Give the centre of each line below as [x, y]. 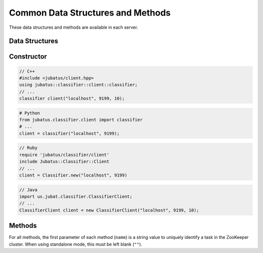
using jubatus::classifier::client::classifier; [78, 85]
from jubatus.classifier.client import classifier [81, 120]
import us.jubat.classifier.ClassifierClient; [76, 196]
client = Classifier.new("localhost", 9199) [73, 175]
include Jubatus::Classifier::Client [64, 162]
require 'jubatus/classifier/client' [64, 155]
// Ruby [28, 148]
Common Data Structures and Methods [90, 13]
